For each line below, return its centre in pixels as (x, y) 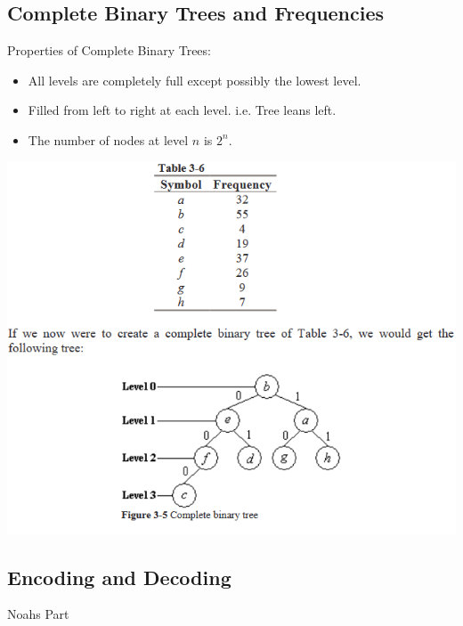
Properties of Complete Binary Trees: (109, 50)
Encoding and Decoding (119, 577)
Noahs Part (38, 614)
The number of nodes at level (108, 139)
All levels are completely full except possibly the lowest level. (195, 80)
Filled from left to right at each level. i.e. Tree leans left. (182, 110)
